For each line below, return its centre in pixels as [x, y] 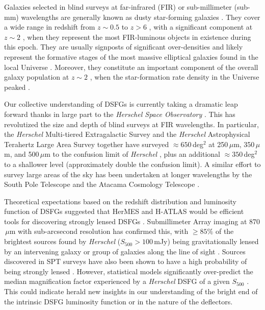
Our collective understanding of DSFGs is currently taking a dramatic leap [121, 104]
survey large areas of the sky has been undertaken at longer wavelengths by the [128, 174]
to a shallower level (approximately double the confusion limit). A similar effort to [132, 164]
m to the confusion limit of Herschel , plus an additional [132, 154]
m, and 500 [22, 154]
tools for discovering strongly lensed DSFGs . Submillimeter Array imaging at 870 [132, 221]
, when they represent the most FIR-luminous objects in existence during [137, 37]
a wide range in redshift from [50, 27]
